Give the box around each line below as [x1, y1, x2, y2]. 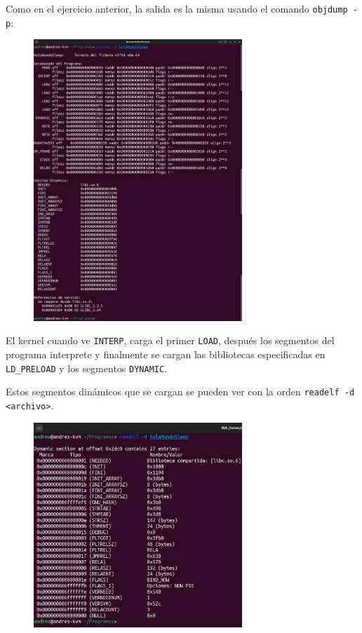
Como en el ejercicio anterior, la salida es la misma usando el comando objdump [6, 1, 348, 15]
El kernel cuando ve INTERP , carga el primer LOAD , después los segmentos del [6, 333, 335, 348]
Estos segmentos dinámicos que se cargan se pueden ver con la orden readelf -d [6, 384, 355, 399]
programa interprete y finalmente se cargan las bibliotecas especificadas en [6, 347, 326, 362]
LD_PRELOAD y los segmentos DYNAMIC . [6, 360, 168, 375]
